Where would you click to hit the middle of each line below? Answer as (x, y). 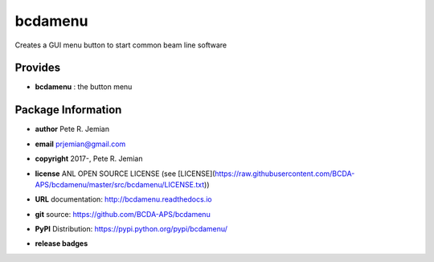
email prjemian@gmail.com (80, 144)
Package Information (68, 110)
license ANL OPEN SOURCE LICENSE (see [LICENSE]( (125, 174)
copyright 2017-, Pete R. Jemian (89, 159)
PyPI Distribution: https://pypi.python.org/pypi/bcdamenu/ (131, 229)
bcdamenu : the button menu (84, 87)
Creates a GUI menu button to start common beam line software (121, 45)
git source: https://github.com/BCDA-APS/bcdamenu (123, 214)
